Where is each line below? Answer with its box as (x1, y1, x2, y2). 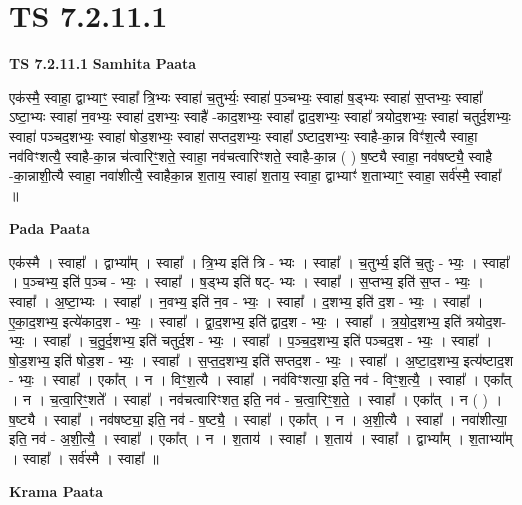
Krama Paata (9, 481, 103, 502)
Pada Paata (9, 218, 90, 239)
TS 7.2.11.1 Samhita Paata (9, 53, 197, 74)
